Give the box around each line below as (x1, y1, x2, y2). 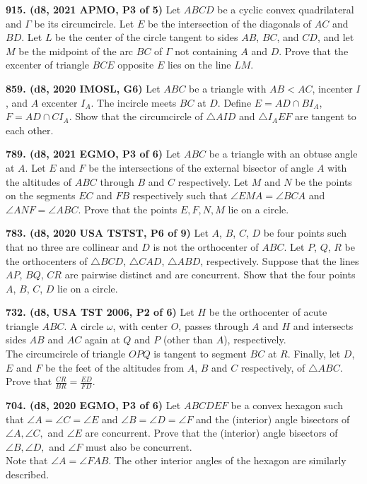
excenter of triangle (6, 57, 89, 72)
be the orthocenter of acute (209, 305, 327, 319)
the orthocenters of (6, 253, 88, 268)
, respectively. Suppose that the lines (200, 253, 359, 268)
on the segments (6, 188, 76, 203)
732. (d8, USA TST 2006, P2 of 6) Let (6, 305, 194, 319)
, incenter (312, 81, 353, 95)
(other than (163, 332, 213, 347)
